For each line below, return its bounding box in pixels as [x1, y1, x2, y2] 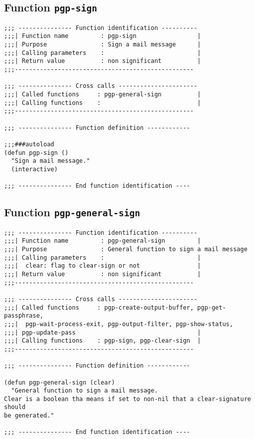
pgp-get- [197, 304, 226, 311]
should [4, 404, 25, 411]
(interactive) [11, 165, 58, 173]
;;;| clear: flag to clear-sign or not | [4, 262, 201, 270]
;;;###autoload [4, 140, 54, 148]
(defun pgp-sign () [4, 149, 68, 156]
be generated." [4, 412, 54, 420]
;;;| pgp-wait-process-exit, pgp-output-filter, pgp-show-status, [4, 320, 233, 328]
